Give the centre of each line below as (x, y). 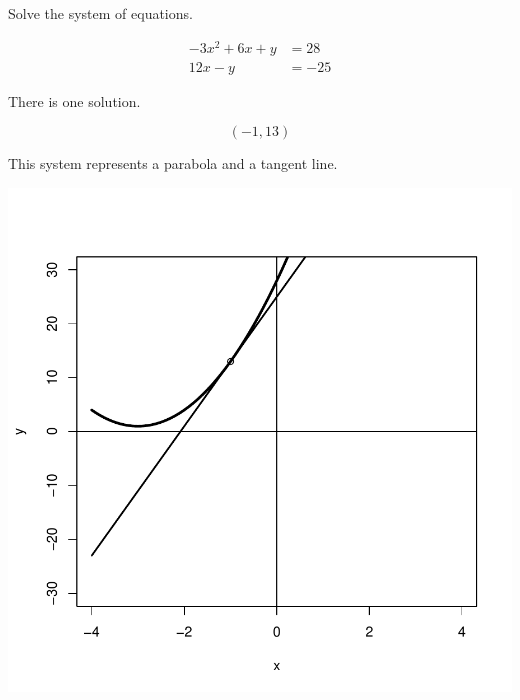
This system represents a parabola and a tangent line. (173, 163)
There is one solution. (74, 100)
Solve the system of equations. (100, 13)
